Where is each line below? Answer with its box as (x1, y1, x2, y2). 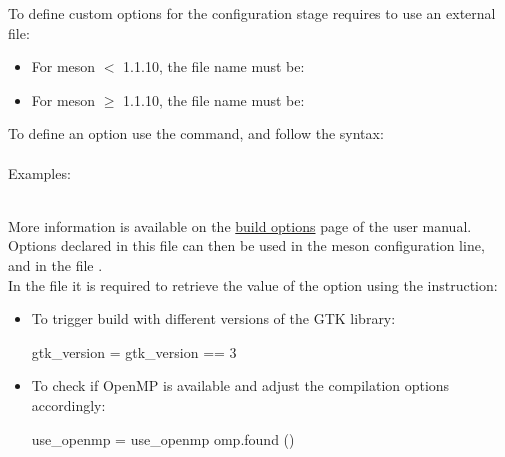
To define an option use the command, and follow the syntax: (8, 123, 384, 144)
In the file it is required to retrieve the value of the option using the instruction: (8, 274, 498, 295)
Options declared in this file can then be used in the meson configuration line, (8, 235, 485, 256)
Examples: (8, 162, 71, 183)
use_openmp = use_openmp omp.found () (31, 428, 295, 449)
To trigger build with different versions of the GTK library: (31, 308, 396, 329)
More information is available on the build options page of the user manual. (8, 215, 472, 236)
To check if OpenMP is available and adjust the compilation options (31, 375, 450, 396)
